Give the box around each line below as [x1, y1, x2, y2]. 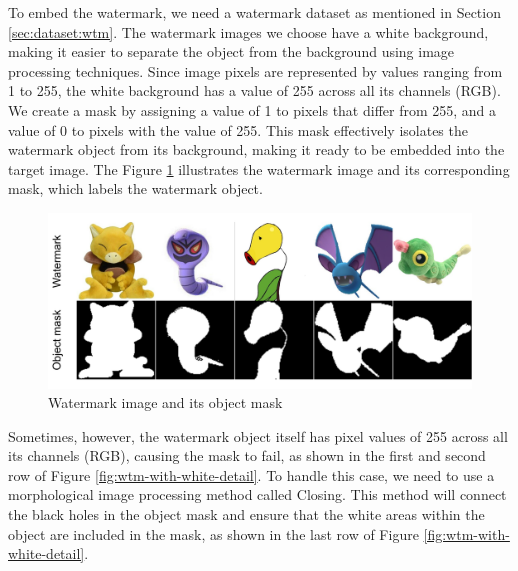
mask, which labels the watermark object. [8, 178, 263, 199]
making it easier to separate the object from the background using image [8, 41, 455, 62]
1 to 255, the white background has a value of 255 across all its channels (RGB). [8, 80, 501, 101]
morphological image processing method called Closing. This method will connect [8, 484, 507, 505]
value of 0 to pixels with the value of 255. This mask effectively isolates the [8, 119, 468, 140]
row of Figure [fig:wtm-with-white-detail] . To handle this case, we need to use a [8, 464, 495, 485]
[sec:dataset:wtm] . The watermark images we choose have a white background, [8, 21, 489, 42]
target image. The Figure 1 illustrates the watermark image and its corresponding [8, 158, 510, 179]
